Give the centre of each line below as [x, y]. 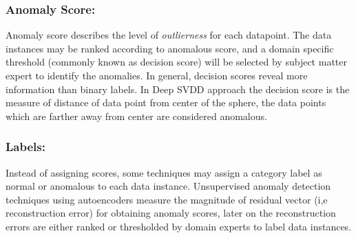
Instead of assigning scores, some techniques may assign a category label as [164, 172]
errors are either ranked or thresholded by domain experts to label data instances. [179, 226]
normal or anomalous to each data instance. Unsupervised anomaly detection [168, 186]
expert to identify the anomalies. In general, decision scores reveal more [157, 75]
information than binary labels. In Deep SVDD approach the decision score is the [178, 89]
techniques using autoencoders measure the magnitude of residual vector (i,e [167, 199]
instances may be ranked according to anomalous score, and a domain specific [170, 48]
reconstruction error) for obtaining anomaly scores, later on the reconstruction [171, 213]
